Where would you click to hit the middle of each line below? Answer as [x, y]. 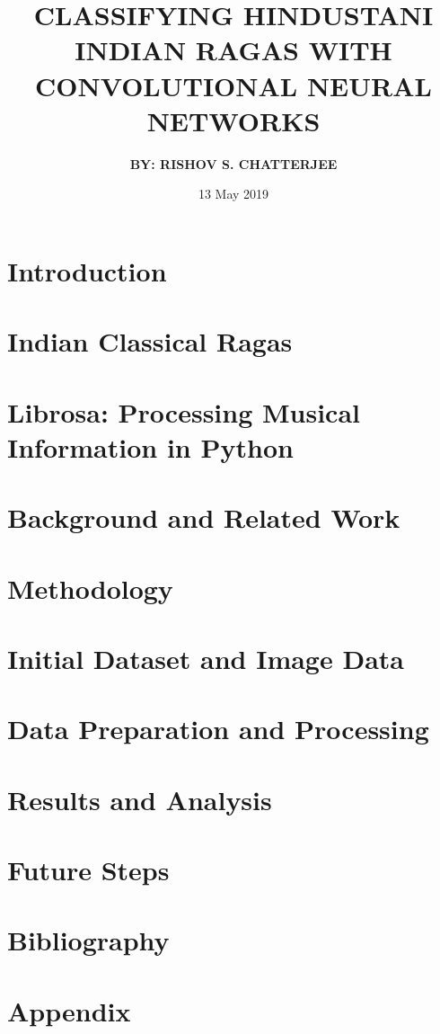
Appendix [69, 1010]
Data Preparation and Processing [218, 729]
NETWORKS [233, 120]
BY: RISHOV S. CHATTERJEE [233, 163]
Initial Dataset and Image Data [206, 658]
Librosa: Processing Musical [184, 411]
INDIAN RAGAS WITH [233, 50]
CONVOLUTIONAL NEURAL [233, 85]
